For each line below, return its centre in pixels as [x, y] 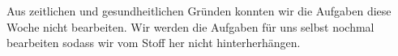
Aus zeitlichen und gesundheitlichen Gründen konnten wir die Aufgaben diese [199, 11]
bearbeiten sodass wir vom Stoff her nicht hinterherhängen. [154, 43]
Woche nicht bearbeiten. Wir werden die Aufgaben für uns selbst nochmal [190, 26]
